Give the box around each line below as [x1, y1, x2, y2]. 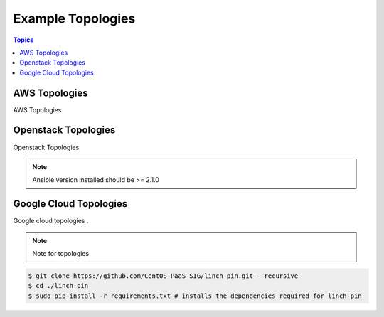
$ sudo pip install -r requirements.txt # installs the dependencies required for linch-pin [28, 291, 362, 300]
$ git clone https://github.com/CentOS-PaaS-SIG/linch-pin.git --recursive [28, 272, 299, 280]
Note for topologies [32, 249, 89, 257]
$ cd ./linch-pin [28, 281, 89, 290]
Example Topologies [13, 11, 136, 26]
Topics [13, 36, 34, 44]
